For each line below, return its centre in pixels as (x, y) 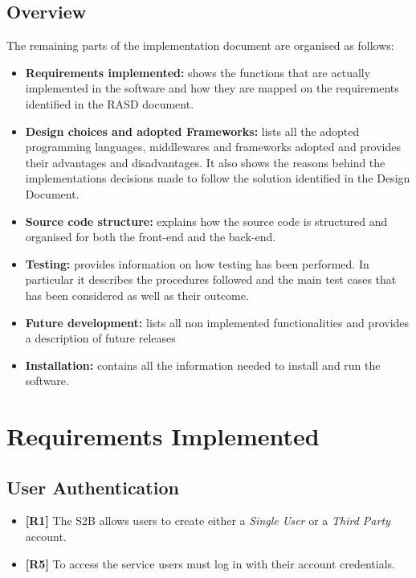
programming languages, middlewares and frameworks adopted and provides (213, 147)
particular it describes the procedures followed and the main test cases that (211, 279)
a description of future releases (100, 338)
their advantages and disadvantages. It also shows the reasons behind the (205, 162)
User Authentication (93, 487)
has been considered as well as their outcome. (137, 295)
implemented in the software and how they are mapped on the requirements (212, 88)
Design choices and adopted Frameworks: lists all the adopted (192, 131)
